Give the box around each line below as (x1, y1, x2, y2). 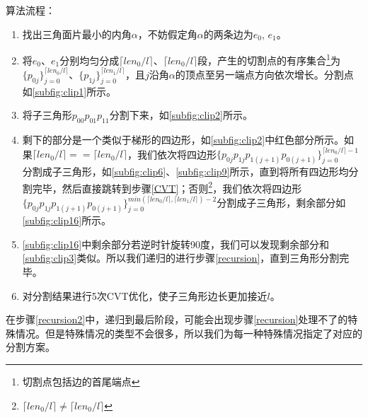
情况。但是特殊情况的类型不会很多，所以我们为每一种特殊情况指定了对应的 (15, 325, 362, 340)
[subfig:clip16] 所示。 (22, 213, 112, 228)
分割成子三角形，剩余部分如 (217, 195, 346, 210)
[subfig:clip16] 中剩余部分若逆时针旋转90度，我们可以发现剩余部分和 (22, 236, 330, 251)
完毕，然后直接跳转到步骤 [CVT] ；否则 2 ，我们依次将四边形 (32, 178, 302, 195)
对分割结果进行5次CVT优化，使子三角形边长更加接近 (22, 288, 268, 303)
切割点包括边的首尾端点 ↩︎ (22, 373, 140, 388)
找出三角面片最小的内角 (22, 26, 132, 41)
